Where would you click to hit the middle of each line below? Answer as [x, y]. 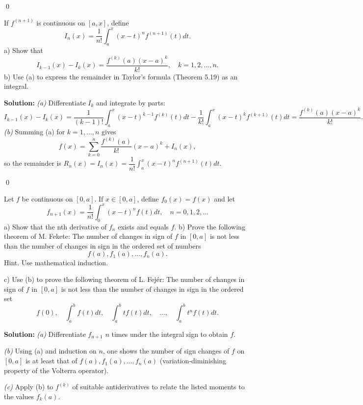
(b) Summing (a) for [35, 132]
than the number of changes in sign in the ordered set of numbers [103, 245]
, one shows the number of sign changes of [166, 351]
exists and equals [143, 226]
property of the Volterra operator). [56, 370]
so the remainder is [33, 163]
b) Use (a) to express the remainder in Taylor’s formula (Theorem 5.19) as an [121, 76]
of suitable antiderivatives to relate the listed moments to [158, 387]
